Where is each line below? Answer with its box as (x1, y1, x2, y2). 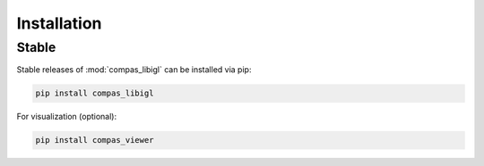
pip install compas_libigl (35, 88, 154, 98)
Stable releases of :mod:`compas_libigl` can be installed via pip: (16, 64, 252, 75)
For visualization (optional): (16, 112, 117, 122)
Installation (16, 13, 102, 33)
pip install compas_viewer (35, 135, 154, 145)
